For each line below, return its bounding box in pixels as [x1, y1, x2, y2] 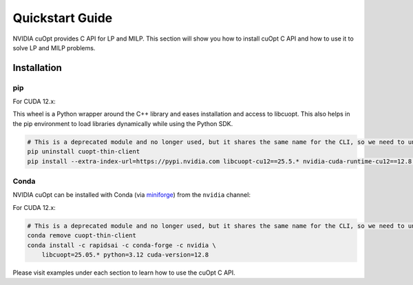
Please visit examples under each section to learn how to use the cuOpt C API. [12, 268, 235, 277]
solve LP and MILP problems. [12, 43, 96, 52]
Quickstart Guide [12, 10, 113, 25]
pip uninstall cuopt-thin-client [27, 148, 140, 156]
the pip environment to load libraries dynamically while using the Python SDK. [12, 119, 233, 127]
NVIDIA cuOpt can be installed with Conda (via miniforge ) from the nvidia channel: [12, 191, 251, 199]
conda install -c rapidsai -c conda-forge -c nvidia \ [27, 241, 216, 249]
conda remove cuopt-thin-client [27, 231, 137, 240]
